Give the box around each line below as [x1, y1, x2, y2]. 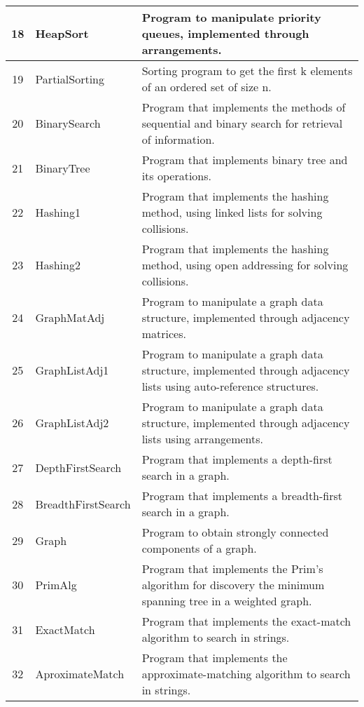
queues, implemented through [141, 25, 309, 41]
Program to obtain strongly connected [141, 524, 329, 540]
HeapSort [35, 25, 89, 41]
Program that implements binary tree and [141, 151, 348, 168]
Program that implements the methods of [141, 99, 346, 115]
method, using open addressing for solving [141, 257, 349, 273]
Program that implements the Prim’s [141, 560, 323, 577]
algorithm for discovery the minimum [141, 577, 325, 593]
